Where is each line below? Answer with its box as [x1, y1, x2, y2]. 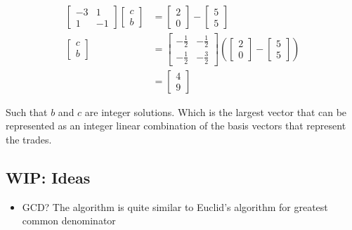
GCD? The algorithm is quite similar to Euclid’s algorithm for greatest [22, 199, 328, 214]
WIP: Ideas [6, 167, 91, 189]
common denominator [22, 213, 116, 228]
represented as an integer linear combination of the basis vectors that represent [6, 118, 346, 133]
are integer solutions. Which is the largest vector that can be [84, 104, 347, 119]
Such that [6, 104, 48, 119]
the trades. [6, 132, 52, 147]
